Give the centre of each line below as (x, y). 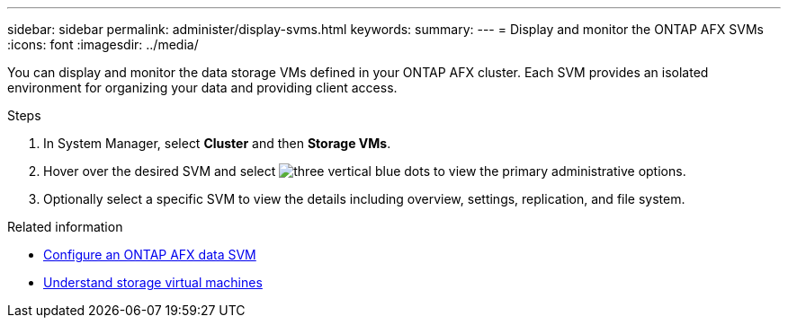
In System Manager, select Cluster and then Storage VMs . (217, 143)
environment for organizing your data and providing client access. (202, 88)
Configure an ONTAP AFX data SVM (150, 255)
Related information (65, 227)
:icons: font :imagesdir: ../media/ (103, 44)
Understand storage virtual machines (153, 282)
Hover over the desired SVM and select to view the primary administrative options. (365, 171)
